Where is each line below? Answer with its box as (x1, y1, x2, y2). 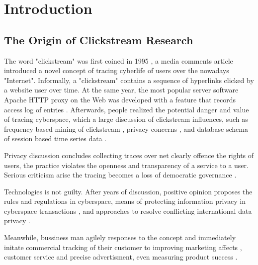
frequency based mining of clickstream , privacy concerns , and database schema (4, 123, 248, 134)
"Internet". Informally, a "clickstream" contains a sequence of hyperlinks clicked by (4, 75, 254, 85)
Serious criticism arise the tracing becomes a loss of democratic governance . (4, 170, 237, 180)
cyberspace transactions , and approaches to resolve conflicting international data (4, 205, 252, 216)
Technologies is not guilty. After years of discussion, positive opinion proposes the (4, 186, 253, 196)
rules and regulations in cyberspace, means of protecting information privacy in (4, 196, 246, 206)
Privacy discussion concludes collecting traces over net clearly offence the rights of (4, 150, 254, 160)
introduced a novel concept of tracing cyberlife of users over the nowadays (4, 65, 229, 76)
